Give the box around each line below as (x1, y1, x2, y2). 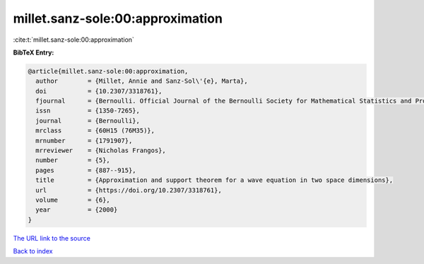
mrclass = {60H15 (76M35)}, (35, 127, 155, 134)
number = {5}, (35, 156, 111, 164)
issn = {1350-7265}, (35, 107, 141, 115)
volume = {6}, (35, 196, 111, 204)
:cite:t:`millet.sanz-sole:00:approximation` (13, 35, 134, 44)
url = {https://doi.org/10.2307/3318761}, (35, 186, 222, 194)
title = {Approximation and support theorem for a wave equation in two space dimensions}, (35, 176, 394, 184)
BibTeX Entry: (13, 48, 54, 57)
